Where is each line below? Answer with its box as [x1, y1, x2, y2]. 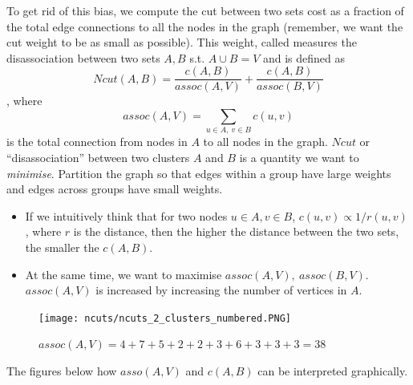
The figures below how [6, 362, 117, 379]
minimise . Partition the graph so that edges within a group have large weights [6, 164, 391, 181]
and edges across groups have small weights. [6, 180, 223, 197]
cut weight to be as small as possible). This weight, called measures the [6, 34, 357, 51]
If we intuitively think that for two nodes [25, 207, 228, 224]
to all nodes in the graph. [203, 133, 328, 150]
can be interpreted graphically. [257, 362, 408, 379]
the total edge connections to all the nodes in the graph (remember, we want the [6, 18, 403, 34]
